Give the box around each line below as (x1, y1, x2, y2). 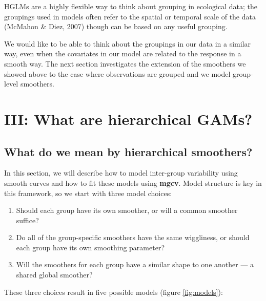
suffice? (16, 214, 39, 225)
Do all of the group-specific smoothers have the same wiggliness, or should (16, 232, 250, 243)
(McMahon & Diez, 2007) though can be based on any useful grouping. (4, 21, 228, 32)
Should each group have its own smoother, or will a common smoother (16, 205, 238, 216)
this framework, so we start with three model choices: (4, 187, 172, 198)
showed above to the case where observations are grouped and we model (4, 68, 231, 79)
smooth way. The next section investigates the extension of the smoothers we (4, 58, 246, 69)
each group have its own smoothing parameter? (16, 242, 165, 252)
